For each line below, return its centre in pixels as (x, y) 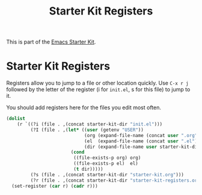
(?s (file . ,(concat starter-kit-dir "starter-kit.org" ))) (107, 174)
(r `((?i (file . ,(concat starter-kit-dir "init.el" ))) (90, 124)
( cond (78, 152)
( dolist (16, 119)
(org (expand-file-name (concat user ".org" (141, 135)
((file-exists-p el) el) (106, 164)
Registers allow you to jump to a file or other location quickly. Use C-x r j (97, 83)
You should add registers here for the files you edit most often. (84, 107)
